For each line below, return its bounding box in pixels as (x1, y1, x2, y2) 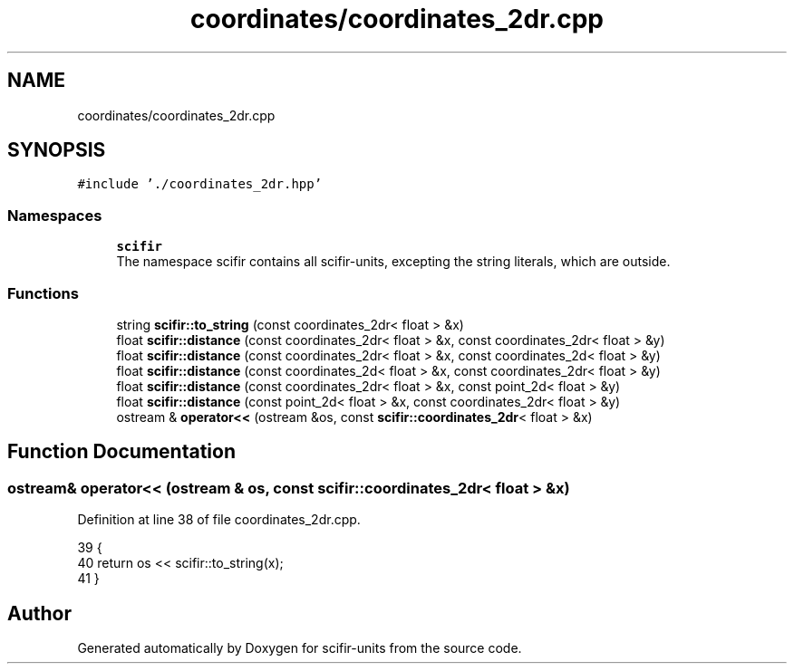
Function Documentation (7, 440, 236, 464)
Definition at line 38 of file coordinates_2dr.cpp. (77, 512, 361, 528)
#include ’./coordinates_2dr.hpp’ (77, 177, 323, 192)
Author (7, 601, 72, 625)
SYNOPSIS (7, 139, 106, 162)
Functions (7, 283, 79, 302)
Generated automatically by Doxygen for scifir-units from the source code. (77, 640, 522, 656)
